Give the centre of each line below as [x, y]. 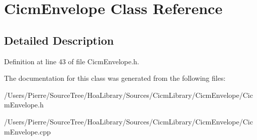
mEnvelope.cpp [27, 131]
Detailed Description [59, 40]
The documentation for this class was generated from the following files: [115, 78]
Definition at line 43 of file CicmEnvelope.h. [72, 61]
